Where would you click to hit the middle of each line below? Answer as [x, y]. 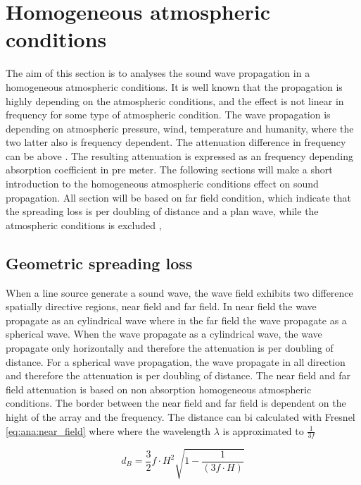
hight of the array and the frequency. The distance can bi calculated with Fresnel [180, 416]
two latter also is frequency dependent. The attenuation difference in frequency [176, 142]
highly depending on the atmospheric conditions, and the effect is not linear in [175, 100]
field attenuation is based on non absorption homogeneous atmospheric [159, 389]
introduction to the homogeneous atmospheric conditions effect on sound [162, 184]
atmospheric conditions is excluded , [84, 225]
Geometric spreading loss [99, 263]
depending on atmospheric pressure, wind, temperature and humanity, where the [180, 128]
